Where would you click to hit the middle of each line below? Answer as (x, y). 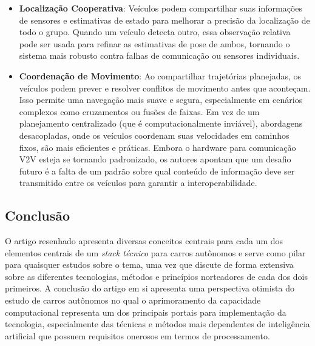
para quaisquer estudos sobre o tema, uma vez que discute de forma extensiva (149, 264)
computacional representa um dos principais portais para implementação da (146, 312)
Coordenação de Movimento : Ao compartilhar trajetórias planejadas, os (160, 75)
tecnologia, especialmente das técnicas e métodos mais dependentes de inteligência (157, 324)
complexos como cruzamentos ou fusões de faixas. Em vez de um (139, 111)
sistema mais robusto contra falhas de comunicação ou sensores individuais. (159, 55)
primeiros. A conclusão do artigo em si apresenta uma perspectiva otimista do (150, 288)
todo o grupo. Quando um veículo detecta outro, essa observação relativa (155, 32)
